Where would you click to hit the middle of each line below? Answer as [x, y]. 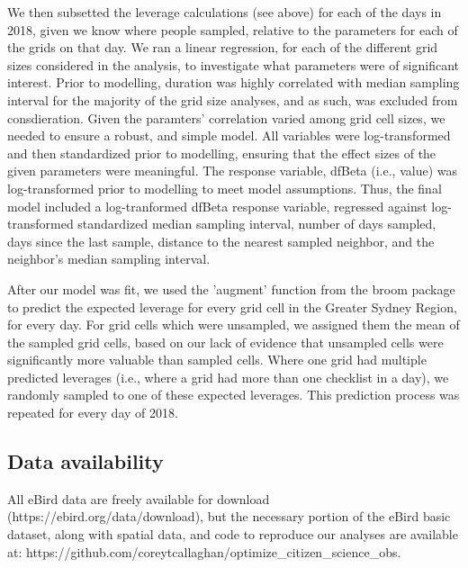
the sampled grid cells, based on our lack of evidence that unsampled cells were [225, 342]
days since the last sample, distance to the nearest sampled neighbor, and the [221, 241]
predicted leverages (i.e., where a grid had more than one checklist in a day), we [228, 377]
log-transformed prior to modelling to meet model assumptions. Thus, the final [225, 188]
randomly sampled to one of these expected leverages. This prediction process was [234, 395]
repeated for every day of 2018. [93, 413]
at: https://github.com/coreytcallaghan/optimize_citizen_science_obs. [204, 551]
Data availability [85, 461]
